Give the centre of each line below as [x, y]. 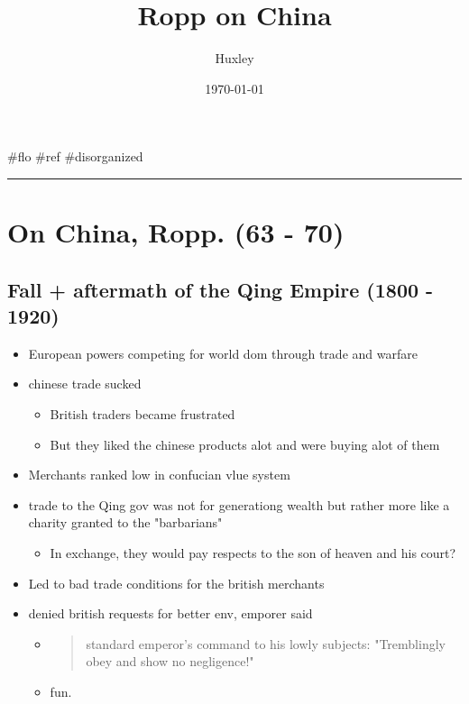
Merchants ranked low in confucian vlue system [159, 475]
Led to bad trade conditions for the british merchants [176, 583]
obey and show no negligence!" [170, 661]
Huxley [234, 58]
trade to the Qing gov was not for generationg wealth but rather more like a [239, 504]
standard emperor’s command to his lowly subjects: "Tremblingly [266, 643]
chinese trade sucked [85, 384]
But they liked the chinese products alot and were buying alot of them [245, 444]
